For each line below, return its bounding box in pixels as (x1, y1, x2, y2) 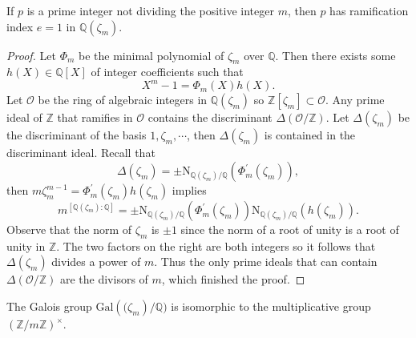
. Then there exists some (275, 46, 396, 63)
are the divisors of (59, 271, 148, 288)
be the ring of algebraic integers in (38, 91, 208, 108)
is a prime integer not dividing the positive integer (26, 2, 274, 18)
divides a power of (51, 253, 141, 270)
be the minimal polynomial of (79, 46, 224, 63)
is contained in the (264, 127, 356, 143)
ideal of (6, 109, 42, 126)
